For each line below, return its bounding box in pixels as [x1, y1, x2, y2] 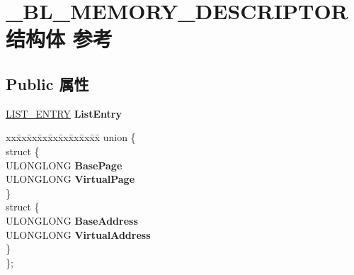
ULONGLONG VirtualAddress [6, 227, 151, 242]
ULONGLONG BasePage [6, 157, 122, 172]
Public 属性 [6, 72, 89, 94]
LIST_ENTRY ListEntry [6, 106, 122, 120]
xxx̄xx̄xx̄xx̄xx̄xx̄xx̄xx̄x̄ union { [6, 130, 136, 145]
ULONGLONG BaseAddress [6, 213, 138, 228]
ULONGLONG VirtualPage [6, 172, 135, 186]
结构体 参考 [6, 24, 113, 53]
